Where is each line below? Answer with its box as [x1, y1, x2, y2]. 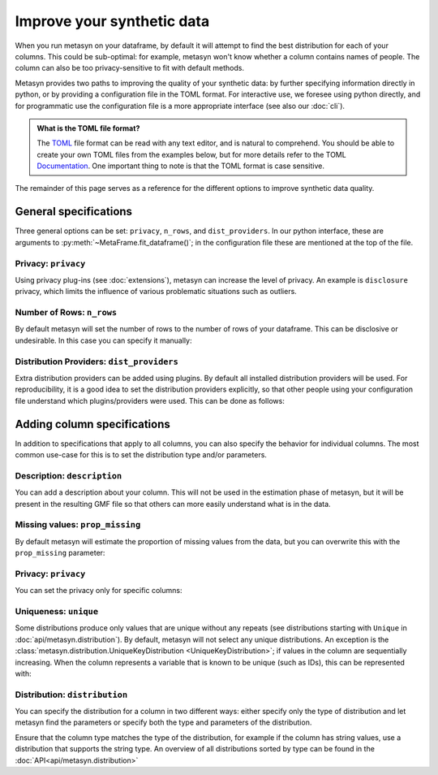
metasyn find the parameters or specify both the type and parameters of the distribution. [15, 717, 312, 727]
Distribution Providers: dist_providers [15, 356, 178, 367]
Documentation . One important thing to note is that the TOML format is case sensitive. [36, 161, 324, 171]
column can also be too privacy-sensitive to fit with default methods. [15, 63, 245, 73]
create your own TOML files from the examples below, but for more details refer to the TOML [36, 149, 346, 159]
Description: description [15, 470, 122, 481]
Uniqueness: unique [15, 606, 99, 617]
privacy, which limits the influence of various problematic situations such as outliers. [15, 287, 298, 297]
